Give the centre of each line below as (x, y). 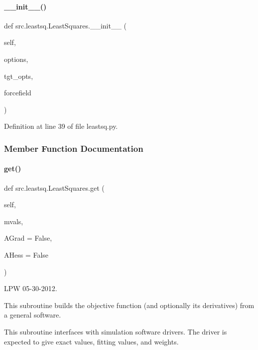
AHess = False (26, 254)
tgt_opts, (19, 76)
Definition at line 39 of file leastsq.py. (61, 126)
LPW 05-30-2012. (31, 288)
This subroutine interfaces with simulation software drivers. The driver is (116, 331)
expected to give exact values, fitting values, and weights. (91, 341)
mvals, (14, 221)
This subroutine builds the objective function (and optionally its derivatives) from (129, 305)
